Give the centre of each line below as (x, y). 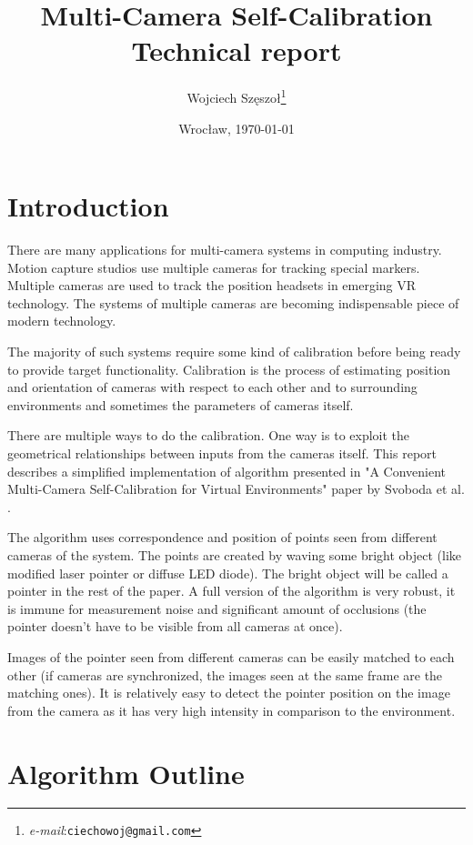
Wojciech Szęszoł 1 (236, 96)
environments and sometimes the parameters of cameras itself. (181, 404)
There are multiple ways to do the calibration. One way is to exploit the (209, 435)
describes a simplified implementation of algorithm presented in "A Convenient (227, 471)
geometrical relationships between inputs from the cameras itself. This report (222, 453)
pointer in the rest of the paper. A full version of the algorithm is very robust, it (231, 591)
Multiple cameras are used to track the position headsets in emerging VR (212, 285)
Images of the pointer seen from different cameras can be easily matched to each (231, 656)
